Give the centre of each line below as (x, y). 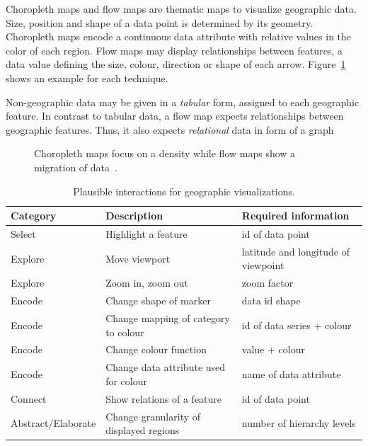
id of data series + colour (297, 325)
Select (23, 233)
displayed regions (143, 430)
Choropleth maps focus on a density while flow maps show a (165, 153)
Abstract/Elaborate (53, 423)
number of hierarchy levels (299, 423)
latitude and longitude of (295, 251)
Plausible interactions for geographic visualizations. (184, 191)
